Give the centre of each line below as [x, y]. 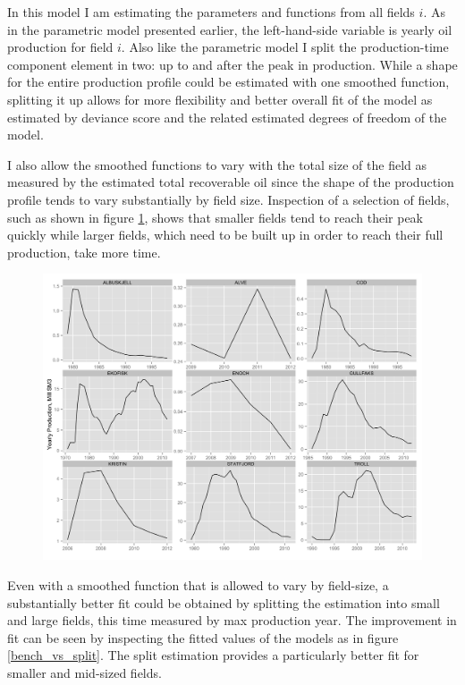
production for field [60, 47]
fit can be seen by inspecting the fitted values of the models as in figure [203, 637]
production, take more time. [84, 252]
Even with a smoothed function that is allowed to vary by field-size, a [198, 584]
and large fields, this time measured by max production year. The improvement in [232, 620]
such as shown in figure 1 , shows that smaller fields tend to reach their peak [215, 217]
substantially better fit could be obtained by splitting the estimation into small [224, 602]
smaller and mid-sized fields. [85, 672]
